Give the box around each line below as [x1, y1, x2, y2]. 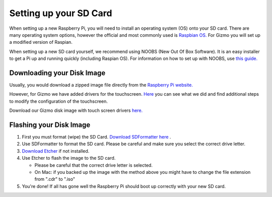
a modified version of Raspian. [9, 39, 73, 45]
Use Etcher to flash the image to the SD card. [22, 155, 116, 161]
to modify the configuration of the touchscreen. [9, 98, 108, 104]
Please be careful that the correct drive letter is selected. [34, 162, 153, 168]
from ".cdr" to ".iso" [34, 176, 76, 182]
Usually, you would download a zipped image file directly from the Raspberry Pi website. [9, 82, 193, 88]
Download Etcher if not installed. [22, 148, 90, 154]
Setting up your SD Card [9, 8, 112, 19]
